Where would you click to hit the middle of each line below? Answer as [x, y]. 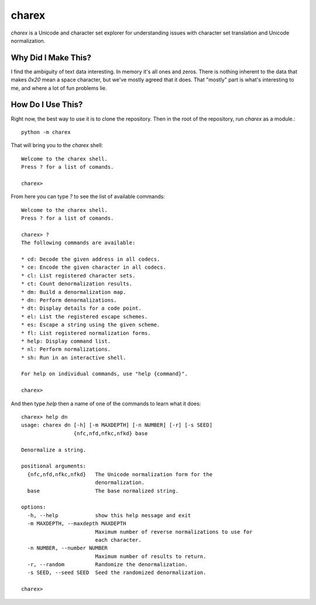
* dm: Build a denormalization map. [74, 292]
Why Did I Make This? [51, 58]
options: [34, 507]
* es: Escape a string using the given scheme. [91, 325]
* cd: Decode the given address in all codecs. [91, 259]
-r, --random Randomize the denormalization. [108, 565]
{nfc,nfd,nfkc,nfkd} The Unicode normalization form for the [120, 474]
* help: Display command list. [66, 341]
